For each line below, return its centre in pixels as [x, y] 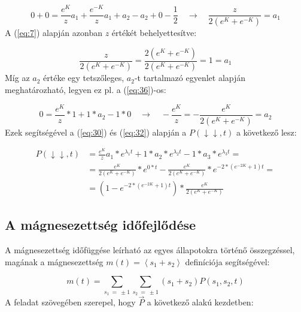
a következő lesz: [266, 132]
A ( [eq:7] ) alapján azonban [54, 32]
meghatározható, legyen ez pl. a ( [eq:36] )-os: [86, 90]
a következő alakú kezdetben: [200, 302]
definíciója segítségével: [227, 261]
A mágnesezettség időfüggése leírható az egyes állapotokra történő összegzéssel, [150, 250]
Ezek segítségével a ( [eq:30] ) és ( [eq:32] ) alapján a [96, 132]
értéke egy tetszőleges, [84, 78]
